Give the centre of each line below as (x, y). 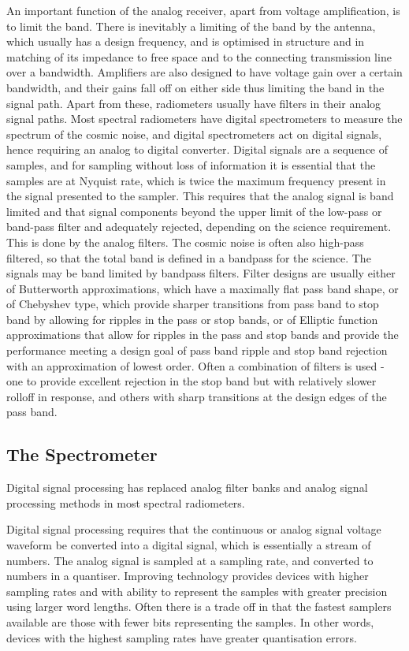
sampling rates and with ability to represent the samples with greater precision (197, 591)
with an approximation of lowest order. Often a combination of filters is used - (195, 365)
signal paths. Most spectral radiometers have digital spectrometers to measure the (204, 119)
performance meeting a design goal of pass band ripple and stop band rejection (197, 350)
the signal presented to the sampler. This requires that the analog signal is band (200, 196)
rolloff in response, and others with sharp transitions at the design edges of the (197, 396)
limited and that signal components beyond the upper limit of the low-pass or (194, 211)
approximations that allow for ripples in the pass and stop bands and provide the (203, 335)
